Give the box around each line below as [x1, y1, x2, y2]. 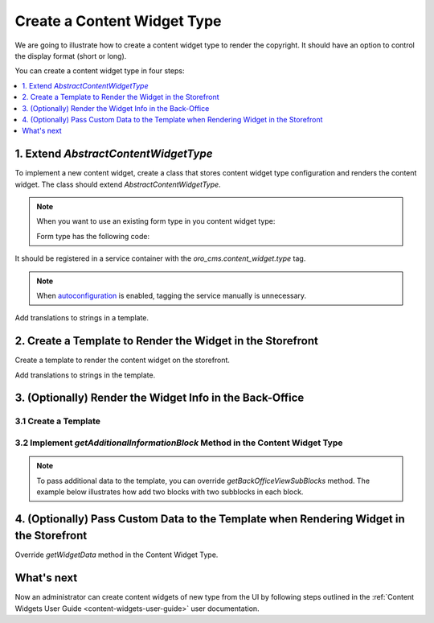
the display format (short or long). [14, 51, 127, 60]
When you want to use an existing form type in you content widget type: [36, 217, 276, 226]
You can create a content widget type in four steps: [14, 66, 185, 76]
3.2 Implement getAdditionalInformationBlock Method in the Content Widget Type [14, 437, 343, 448]
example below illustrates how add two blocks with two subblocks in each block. [36, 487, 304, 497]
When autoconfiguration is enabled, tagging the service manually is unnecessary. [36, 291, 307, 300]
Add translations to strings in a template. [14, 313, 149, 323]
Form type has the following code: [36, 231, 150, 241]
